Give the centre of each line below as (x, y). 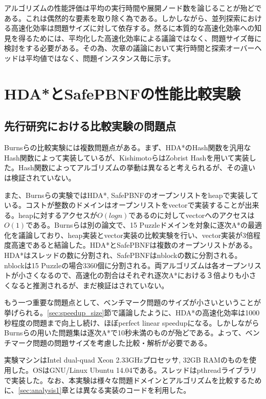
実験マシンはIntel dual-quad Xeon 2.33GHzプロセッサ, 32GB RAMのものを (127, 360)
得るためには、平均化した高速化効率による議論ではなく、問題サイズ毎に (140, 38)
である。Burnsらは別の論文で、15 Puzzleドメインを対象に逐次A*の (137, 225)
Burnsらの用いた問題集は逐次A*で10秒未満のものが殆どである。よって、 (125, 333)
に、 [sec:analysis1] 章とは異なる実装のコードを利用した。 (97, 390)
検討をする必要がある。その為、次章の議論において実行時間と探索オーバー (129, 48)
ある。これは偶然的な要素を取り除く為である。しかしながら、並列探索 (122, 18)
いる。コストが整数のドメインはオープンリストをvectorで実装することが (125, 205)
